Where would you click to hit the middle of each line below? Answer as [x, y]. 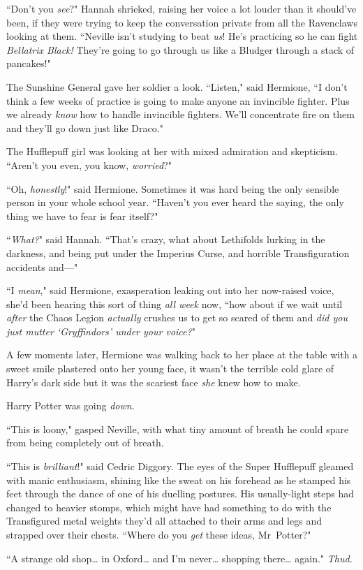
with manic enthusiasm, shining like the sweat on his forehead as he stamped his [179, 480]
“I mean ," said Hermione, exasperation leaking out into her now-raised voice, [170, 290]
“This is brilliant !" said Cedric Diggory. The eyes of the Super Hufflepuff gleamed [180, 466]
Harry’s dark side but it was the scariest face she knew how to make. [154, 382]
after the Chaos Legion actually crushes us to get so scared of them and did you [177, 317]
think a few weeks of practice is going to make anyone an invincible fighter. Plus [178, 100]
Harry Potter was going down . [71, 405]
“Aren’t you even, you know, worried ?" [89, 165]
